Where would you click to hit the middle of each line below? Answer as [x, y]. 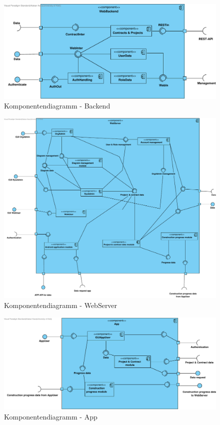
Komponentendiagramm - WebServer [61, 305]
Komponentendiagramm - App [51, 416]
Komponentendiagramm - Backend [57, 106]
